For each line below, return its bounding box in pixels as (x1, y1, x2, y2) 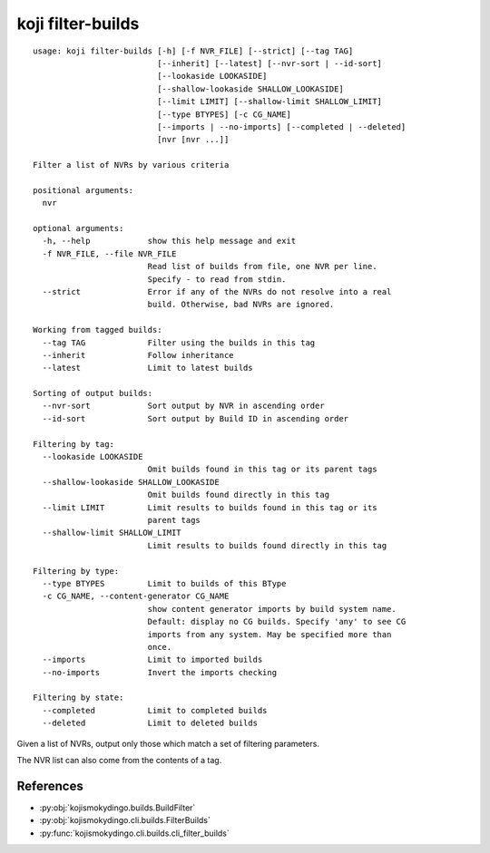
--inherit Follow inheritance (42, 350, 235, 360)
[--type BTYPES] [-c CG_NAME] (157, 109, 292, 120)
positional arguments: (33, 185, 134, 195)
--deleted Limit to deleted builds (42, 718, 259, 729)
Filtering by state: (33, 693, 124, 703)
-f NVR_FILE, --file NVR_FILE (42, 248, 177, 258)
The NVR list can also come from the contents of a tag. (16, 755, 222, 766)
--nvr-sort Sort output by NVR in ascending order (42, 401, 326, 412)
